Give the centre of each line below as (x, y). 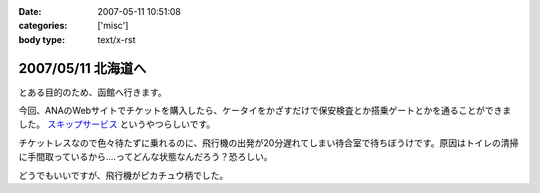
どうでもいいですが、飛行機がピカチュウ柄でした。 (123, 175)
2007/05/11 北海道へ (82, 68)
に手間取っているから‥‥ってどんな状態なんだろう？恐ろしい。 (145, 157)
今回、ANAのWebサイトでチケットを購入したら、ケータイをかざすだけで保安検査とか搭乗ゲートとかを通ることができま (265, 111)
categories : (43, 26)
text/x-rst (116, 39)
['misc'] (113, 26)
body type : (41, 39)
